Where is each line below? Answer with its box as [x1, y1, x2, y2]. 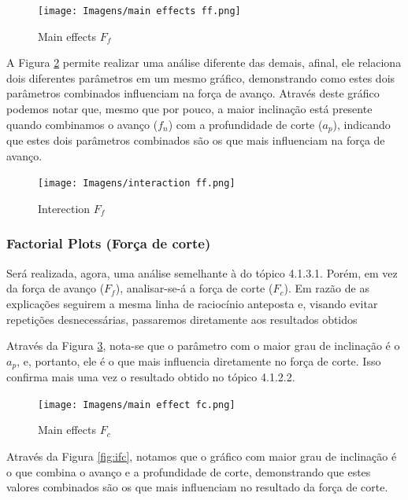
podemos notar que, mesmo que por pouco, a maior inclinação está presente [6, 101, 373, 117]
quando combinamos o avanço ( [6, 116, 158, 132]
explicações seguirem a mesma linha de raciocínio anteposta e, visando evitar [6, 295, 378, 311]
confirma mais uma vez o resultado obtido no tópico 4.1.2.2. [6, 369, 295, 385]
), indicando [332, 116, 391, 132]
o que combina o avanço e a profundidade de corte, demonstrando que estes [6, 463, 371, 480]
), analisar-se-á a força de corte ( [115, 280, 273, 296]
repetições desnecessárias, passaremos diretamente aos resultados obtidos [6, 311, 358, 327]
